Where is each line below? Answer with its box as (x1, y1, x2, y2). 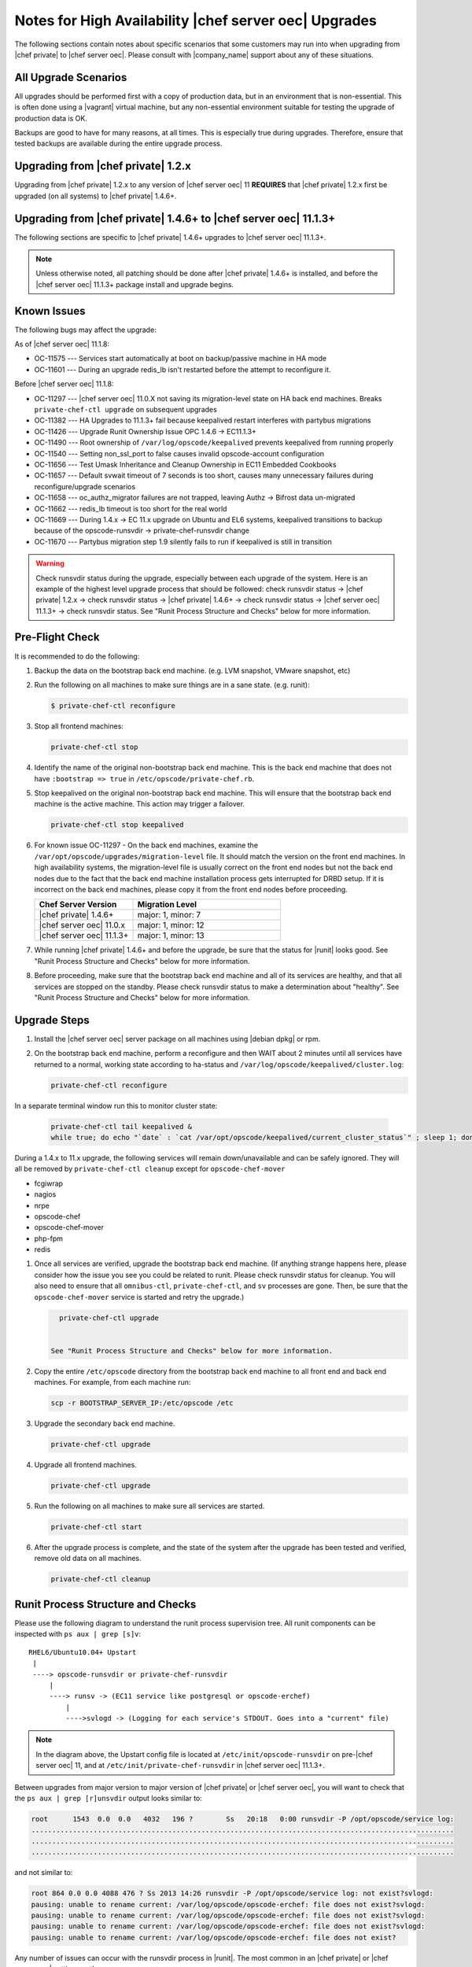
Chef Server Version (39, 899, 117, 910)
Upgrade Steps (14, 1013, 90, 1027)
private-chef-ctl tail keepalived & (50, 1122, 193, 1131)
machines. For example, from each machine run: (34, 1378, 191, 1387)
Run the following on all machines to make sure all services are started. (34, 1501, 265, 1511)
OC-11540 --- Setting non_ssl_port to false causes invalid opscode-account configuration (34, 448, 325, 458)
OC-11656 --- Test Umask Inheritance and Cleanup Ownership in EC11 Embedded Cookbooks (34, 459, 337, 469)
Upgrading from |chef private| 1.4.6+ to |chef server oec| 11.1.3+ (14, 212, 336, 225)
